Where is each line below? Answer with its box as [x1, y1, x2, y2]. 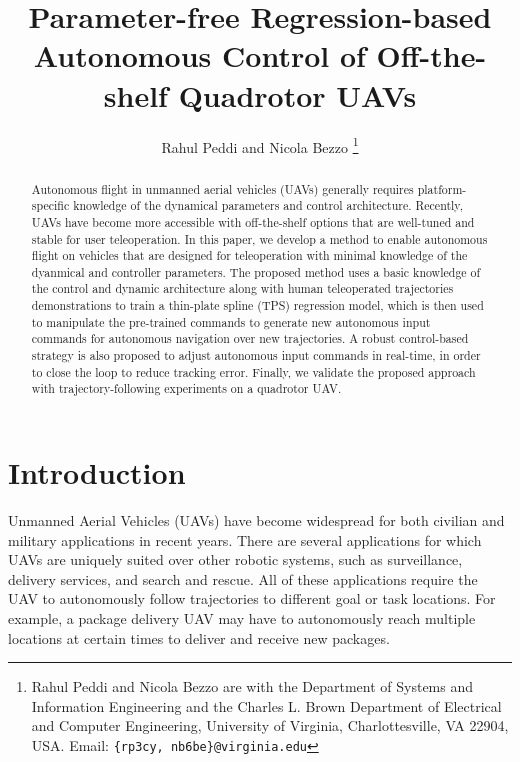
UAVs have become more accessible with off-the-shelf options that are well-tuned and [31, 213, 475, 230]
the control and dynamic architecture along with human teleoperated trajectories [31, 280, 454, 297]
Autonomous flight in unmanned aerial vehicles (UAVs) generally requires [31, 180, 414, 197]
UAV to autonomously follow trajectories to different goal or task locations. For [8, 588, 496, 609]
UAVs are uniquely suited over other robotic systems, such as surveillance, [8, 549, 463, 570]
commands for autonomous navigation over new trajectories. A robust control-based [31, 330, 469, 347]
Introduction [8, 452, 186, 493]
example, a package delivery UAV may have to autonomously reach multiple [8, 607, 476, 628]
